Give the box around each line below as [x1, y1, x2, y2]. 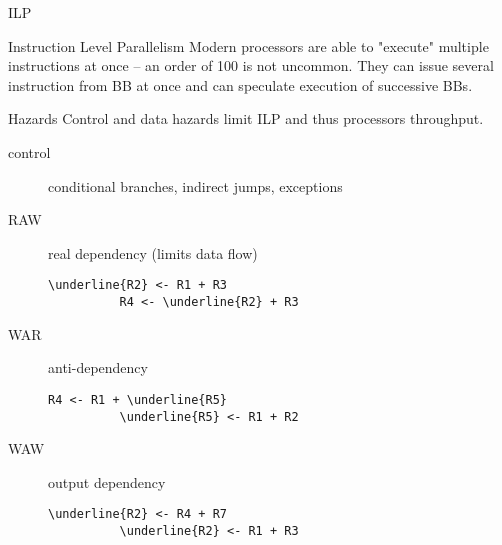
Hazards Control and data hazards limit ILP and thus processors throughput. [8, 108, 484, 129]
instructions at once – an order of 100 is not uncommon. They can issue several [8, 55, 494, 76]
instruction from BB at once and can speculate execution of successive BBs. [8, 74, 473, 95]
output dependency [48, 471, 166, 492]
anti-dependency [48, 357, 148, 378]
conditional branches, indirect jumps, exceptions [48, 175, 343, 196]
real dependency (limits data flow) [48, 242, 258, 263]
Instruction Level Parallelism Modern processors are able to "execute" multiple [8, 35, 489, 56]
